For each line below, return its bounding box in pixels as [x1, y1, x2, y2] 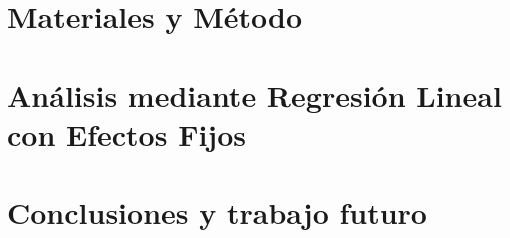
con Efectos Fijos [7, 113, 246, 154]
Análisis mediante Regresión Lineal [7, 74, 502, 115]
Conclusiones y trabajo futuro [7, 192, 427, 233]
